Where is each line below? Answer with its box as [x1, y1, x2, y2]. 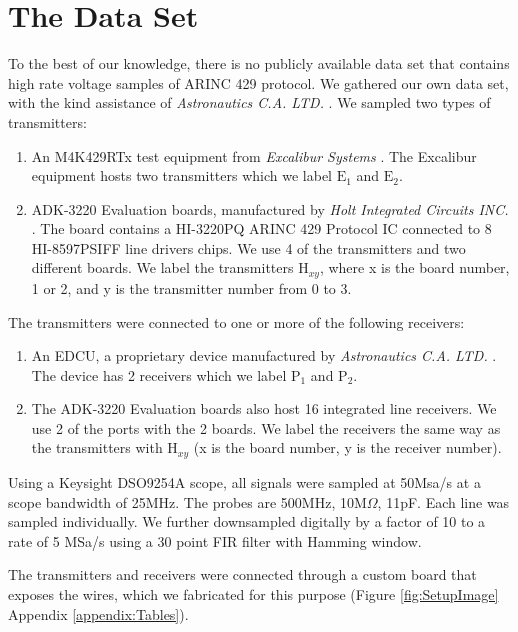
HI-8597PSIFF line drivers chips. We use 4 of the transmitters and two [31, 237, 466, 258]
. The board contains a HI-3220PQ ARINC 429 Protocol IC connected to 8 [31, 218, 492, 239]
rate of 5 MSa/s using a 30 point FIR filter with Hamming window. [8, 530, 422, 551]
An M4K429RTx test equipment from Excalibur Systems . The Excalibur [31, 145, 477, 166]
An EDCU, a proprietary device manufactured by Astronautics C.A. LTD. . [31, 345, 497, 366]
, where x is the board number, [319, 257, 510, 278]
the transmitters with [31, 437, 163, 458]
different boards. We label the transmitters [31, 257, 294, 278]
